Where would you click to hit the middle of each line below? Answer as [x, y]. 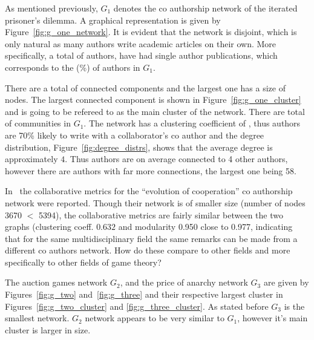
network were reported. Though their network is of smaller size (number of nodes [155, 202]
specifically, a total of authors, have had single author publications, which [141, 55]
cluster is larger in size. [48, 329]
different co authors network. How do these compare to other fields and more [148, 250]
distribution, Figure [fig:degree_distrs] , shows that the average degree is [139, 147]
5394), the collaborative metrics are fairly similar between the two [161, 214]
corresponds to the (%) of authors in [73, 67]
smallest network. [37, 318]
